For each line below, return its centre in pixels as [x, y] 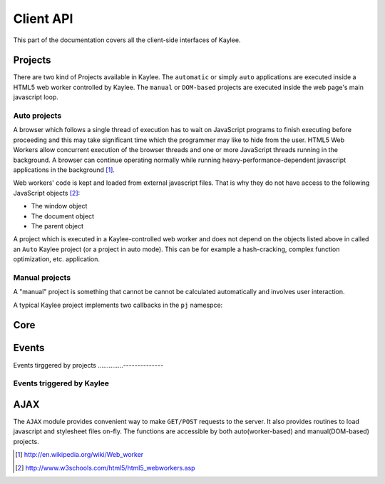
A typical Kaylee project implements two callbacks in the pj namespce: [118, 305]
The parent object [57, 226]
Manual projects [42, 277]
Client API [43, 19]
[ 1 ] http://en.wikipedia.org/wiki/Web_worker [79, 455]
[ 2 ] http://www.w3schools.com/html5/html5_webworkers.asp [105, 468]
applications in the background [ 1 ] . [64, 170]
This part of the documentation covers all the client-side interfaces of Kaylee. [127, 40]
